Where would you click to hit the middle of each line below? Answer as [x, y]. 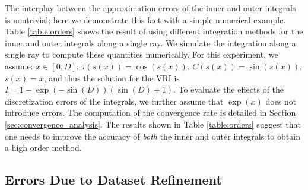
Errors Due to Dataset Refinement [113, 180]
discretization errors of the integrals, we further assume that [114, 101]
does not [281, 101]
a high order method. [43, 148]
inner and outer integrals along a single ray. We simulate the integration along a [150, 42]
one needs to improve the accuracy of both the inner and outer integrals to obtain [153, 136]
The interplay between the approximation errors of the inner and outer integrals [150, 8]
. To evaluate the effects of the [229, 89]
